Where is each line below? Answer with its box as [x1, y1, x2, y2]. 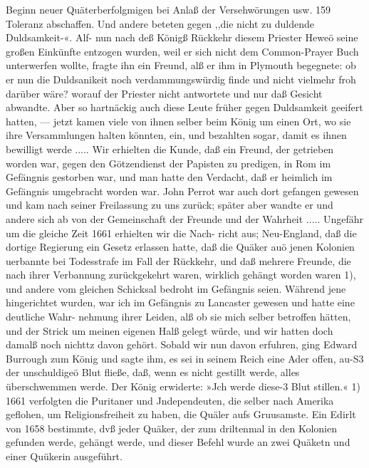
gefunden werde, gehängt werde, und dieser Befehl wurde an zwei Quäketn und [6, 435, 350, 449]
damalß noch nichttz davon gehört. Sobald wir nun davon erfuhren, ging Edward [6, 337, 358, 352]
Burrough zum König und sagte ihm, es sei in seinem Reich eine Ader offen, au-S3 [6, 350, 364, 365]
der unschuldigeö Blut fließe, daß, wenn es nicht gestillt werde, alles [6, 365, 300, 380]
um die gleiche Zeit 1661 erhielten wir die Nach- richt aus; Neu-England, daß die [6, 225, 357, 240]
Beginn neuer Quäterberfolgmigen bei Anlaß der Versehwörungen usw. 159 [6, 2, 331, 16]
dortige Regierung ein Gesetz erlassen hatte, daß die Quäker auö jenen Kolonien [6, 239, 355, 254]
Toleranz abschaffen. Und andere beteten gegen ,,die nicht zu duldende [6, 16, 314, 31]
